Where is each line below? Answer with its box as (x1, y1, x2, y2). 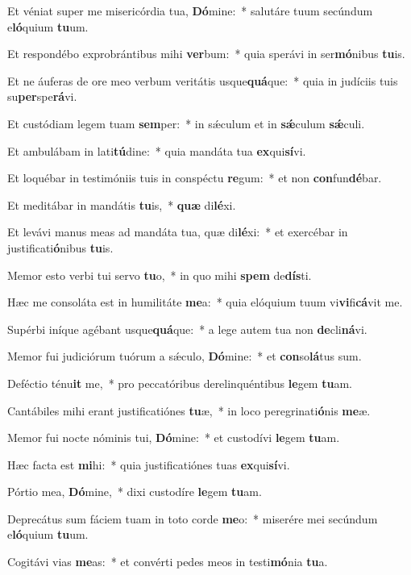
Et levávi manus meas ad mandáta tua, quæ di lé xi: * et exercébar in (7, 223, 348, 240)
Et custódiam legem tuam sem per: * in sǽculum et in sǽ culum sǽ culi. (7, 115, 365, 131)
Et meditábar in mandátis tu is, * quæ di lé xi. (7, 196, 236, 213)
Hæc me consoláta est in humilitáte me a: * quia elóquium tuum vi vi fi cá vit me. (7, 294, 403, 310)
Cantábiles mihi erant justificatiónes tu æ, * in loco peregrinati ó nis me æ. (7, 402, 371, 419)
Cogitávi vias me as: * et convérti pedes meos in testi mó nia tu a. (7, 553, 328, 570)
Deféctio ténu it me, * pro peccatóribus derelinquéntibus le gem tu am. (7, 374, 352, 391)
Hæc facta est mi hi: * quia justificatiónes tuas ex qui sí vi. (7, 456, 290, 473)
